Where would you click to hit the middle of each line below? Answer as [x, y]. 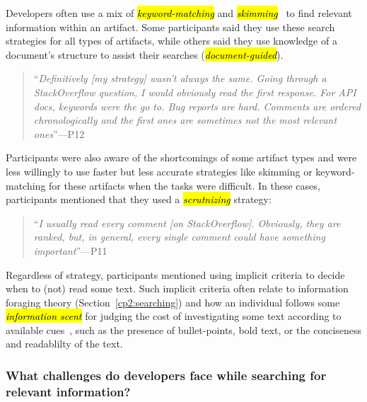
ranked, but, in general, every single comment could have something [179, 237]
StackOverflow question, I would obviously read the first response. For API [195, 92]
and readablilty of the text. [64, 344]
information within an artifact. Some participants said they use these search [170, 27]
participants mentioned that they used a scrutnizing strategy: [139, 199]
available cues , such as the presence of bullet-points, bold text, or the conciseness [184, 329]
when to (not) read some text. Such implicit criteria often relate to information [177, 288]
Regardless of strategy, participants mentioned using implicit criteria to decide [175, 274]
